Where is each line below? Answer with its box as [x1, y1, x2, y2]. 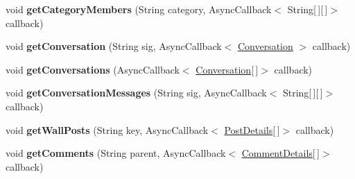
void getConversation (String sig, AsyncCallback [6, 39, 222, 53]
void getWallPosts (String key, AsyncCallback [6, 122, 209, 137]
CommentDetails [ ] [241, 146, 320, 160]
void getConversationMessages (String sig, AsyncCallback [6, 85, 267, 100]
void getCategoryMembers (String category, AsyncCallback [6, 2, 272, 16]
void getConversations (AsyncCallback [6, 62, 180, 76]
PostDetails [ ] [224, 122, 280, 137]
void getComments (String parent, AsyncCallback [6, 146, 226, 160]
